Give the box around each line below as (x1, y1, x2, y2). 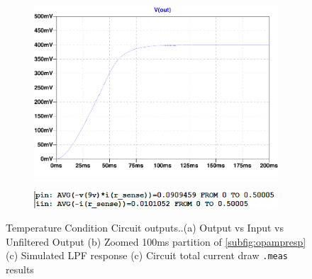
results (6, 262, 34, 277)
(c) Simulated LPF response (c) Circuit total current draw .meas (6, 248, 289, 263)
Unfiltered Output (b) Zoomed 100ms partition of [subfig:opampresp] (6, 234, 306, 249)
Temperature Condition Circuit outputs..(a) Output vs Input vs (6, 220, 284, 235)
